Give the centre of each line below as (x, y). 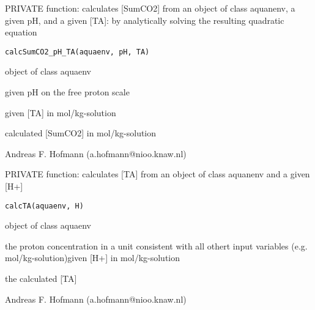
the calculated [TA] (41, 279)
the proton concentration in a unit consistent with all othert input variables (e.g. (156, 245)
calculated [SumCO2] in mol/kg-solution (81, 133)
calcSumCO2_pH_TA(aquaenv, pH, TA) (77, 52)
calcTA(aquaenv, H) (44, 206)
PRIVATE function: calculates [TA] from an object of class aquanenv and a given (157, 174)
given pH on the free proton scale (67, 92)
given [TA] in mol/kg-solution (61, 112)
